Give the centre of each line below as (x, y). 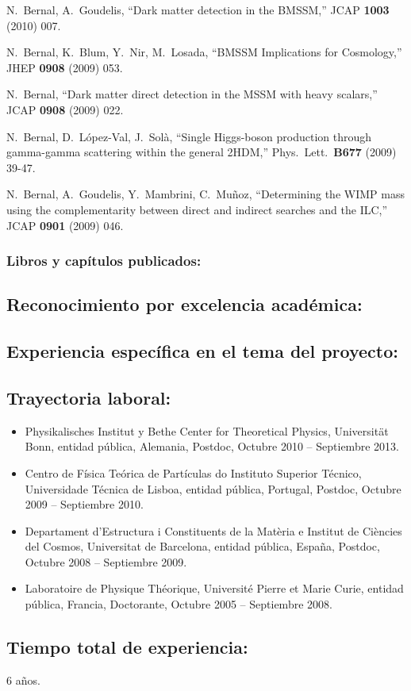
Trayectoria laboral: (89, 397)
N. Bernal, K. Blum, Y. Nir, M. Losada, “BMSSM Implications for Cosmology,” (204, 52)
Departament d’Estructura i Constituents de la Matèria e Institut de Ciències (213, 530)
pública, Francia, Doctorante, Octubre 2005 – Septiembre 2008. (179, 604)
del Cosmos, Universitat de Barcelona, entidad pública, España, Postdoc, (202, 546)
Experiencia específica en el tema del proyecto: (202, 351)
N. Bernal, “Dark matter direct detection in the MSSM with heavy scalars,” (192, 94)
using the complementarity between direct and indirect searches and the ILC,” (197, 209)
